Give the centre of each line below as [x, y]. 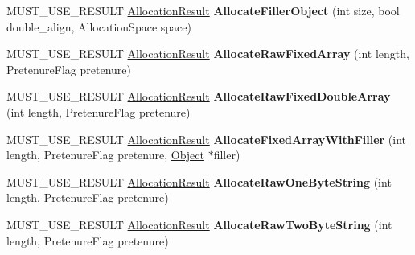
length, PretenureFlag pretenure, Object [105, 155]
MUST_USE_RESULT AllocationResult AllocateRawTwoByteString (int [199, 224]
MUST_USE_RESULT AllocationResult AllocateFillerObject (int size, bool [203, 10]
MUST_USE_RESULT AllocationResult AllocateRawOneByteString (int [199, 181]
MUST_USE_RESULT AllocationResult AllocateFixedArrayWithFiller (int [207, 139]
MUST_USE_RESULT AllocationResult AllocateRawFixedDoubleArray [199, 96]
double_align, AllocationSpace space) [99, 26]
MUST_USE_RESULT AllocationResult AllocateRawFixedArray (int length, [208, 53]
